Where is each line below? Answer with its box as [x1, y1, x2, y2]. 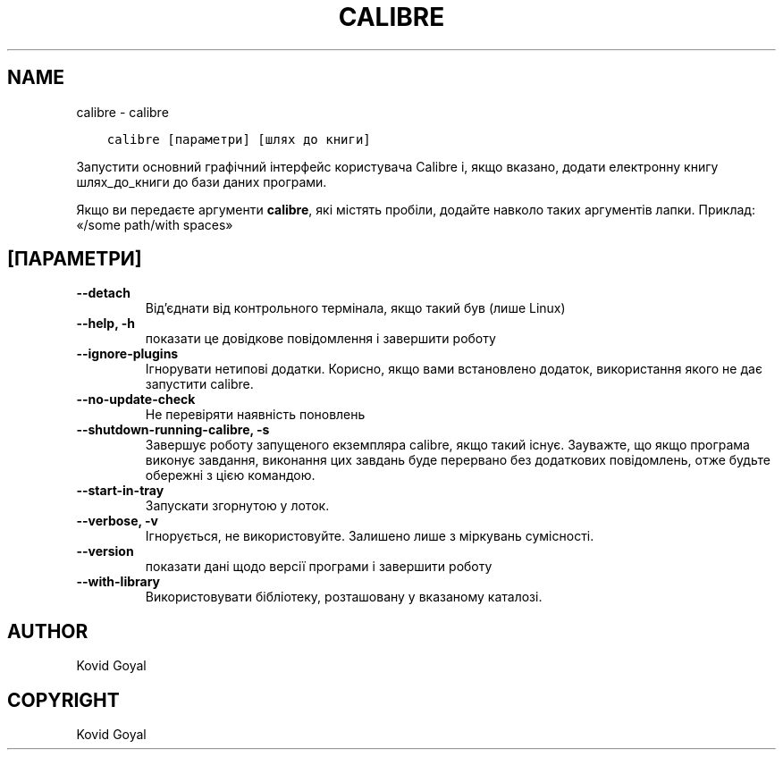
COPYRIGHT [7, 688, 120, 711]
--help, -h [76, 315, 135, 332]
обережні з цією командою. [145, 467, 316, 484]
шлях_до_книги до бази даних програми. [76, 173, 327, 189]
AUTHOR [7, 619, 88, 643]
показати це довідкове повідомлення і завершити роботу [145, 331, 496, 347]
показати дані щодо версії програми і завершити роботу [145, 559, 493, 575]
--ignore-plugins [76, 346, 179, 362]
